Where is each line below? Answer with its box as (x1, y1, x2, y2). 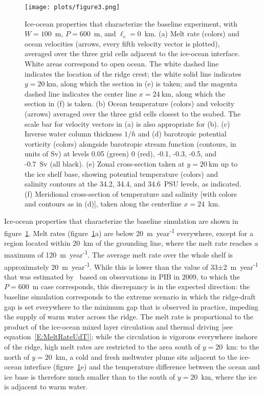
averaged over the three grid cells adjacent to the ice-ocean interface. (25, 48, 240, 59)
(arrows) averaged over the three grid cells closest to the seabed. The (25, 108, 241, 119)
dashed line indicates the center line (25, 88, 137, 99)
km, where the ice (201, 371, 257, 382)
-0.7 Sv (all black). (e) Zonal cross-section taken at (25, 158, 185, 169)
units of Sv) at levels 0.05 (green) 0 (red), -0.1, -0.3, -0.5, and (25, 148, 217, 159)
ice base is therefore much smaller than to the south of (4, 371, 175, 382)
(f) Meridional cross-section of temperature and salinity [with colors (25, 188, 237, 199)
